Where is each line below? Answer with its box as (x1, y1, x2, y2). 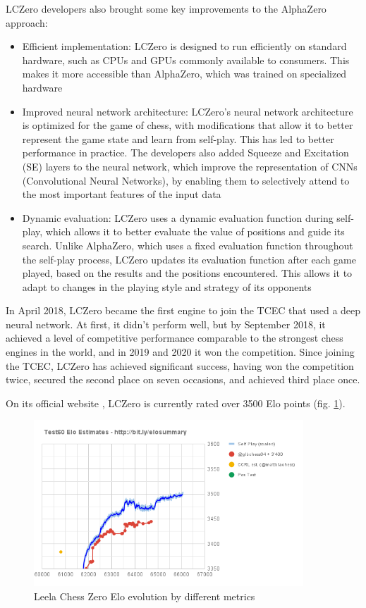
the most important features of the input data (22, 187, 221, 201)
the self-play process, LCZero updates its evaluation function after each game (22, 252, 356, 266)
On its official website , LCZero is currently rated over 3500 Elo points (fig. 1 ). (6, 395, 346, 410)
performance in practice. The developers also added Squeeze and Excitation (22, 145, 349, 160)
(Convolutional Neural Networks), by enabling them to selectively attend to (22, 173, 350, 187)
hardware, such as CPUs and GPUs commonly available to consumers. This (22, 52, 350, 67)
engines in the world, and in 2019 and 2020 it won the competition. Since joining (6, 345, 355, 359)
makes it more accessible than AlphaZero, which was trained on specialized (22, 66, 347, 81)
